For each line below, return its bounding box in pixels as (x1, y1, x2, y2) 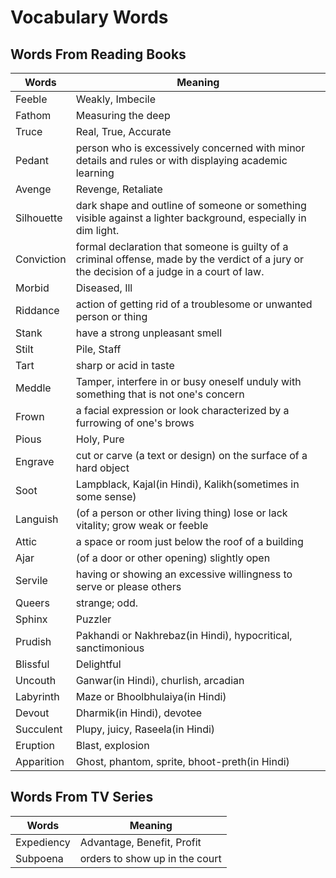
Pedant (15, 154, 49, 167)
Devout (15, 706, 50, 720)
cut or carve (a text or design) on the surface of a (75, 449, 308, 462)
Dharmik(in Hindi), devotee (75, 706, 203, 720)
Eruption (15, 739, 56, 752)
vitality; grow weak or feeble (75, 519, 209, 532)
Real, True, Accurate (75, 125, 172, 138)
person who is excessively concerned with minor (75, 141, 306, 155)
